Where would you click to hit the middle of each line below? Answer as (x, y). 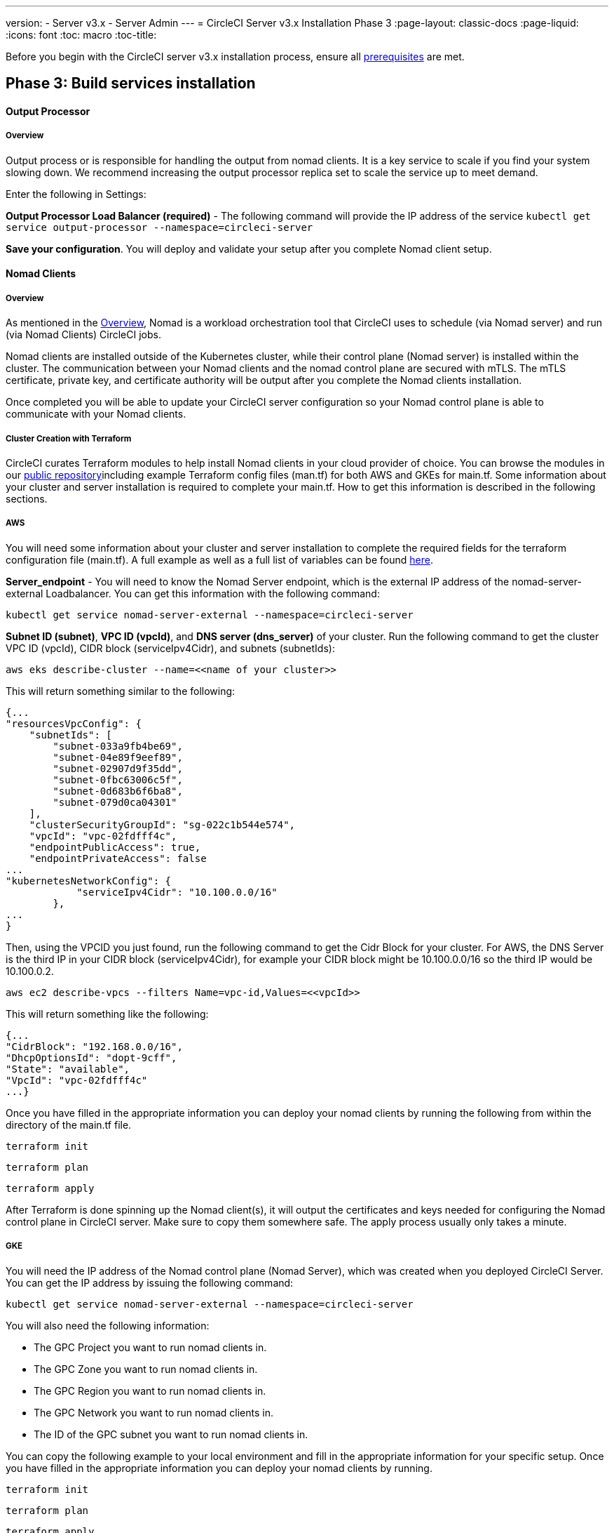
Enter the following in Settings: (76, 194)
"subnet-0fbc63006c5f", (118, 779)
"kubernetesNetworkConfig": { (89, 881)
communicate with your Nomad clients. (96, 414)
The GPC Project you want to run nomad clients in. (150, 1347)
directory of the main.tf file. (69, 1124)
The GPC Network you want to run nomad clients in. (153, 1412)
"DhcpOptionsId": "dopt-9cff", (91, 1057)
